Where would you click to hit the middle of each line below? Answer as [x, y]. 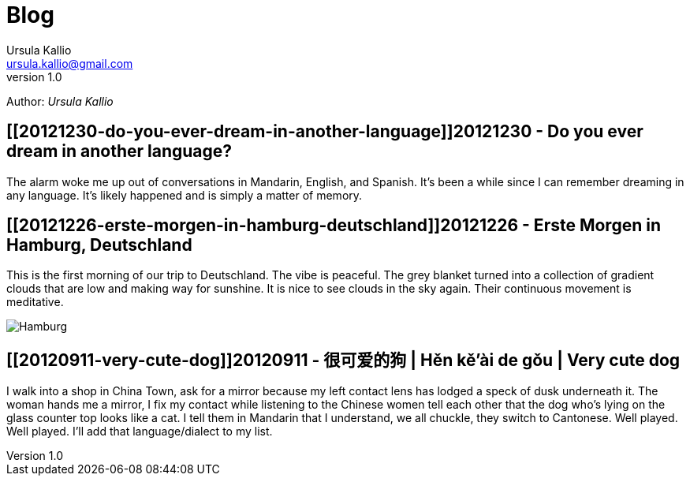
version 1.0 [34, 77]
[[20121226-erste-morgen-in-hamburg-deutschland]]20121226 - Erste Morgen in [334, 226]
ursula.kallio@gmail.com [70, 63]
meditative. [35, 302]
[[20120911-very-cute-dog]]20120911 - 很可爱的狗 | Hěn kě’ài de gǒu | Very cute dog [343, 360]
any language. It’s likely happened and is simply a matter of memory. [185, 195]
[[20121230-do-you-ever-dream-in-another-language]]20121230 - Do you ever [325, 132]
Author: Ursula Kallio [60, 101]
